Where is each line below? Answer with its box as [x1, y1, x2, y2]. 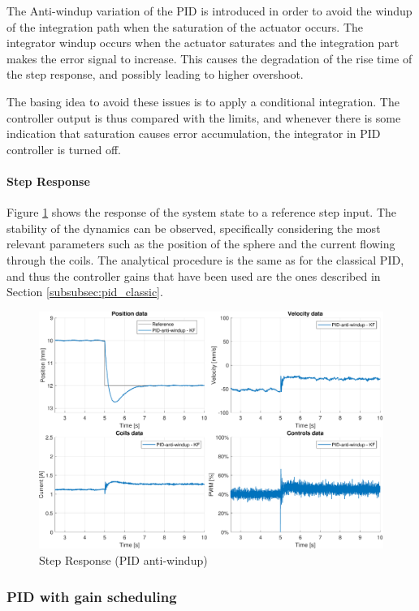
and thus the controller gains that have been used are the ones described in [6, 267, 381, 284]
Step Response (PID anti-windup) [39, 552, 208, 569]
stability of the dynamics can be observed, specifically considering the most [6, 219, 381, 236]
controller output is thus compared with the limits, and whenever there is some [6, 109, 401, 126]
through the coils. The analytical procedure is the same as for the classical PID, [6, 251, 404, 268]
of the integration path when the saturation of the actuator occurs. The [6, 18, 363, 35]
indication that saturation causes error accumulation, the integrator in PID [6, 125, 381, 142]
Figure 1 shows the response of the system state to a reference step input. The [6, 204, 397, 221]
